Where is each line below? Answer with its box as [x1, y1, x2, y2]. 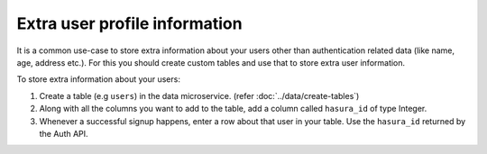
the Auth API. [39, 128, 89, 139]
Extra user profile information [16, 14, 243, 33]
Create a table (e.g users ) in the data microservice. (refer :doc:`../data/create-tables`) [39, 90, 360, 101]
